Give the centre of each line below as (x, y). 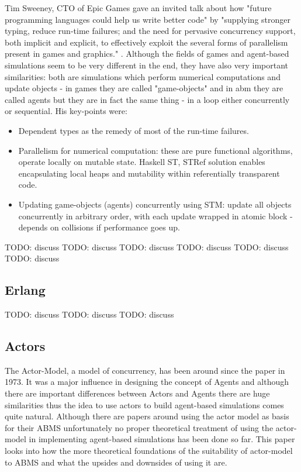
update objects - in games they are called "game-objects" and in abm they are (144, 88)
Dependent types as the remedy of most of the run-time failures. (134, 130)
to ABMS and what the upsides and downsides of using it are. (116, 462)
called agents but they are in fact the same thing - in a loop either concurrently (147, 99)
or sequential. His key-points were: (66, 111)
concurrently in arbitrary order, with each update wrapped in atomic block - (155, 216)
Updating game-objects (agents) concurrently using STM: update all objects (155, 204)
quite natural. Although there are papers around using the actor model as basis (147, 416)
